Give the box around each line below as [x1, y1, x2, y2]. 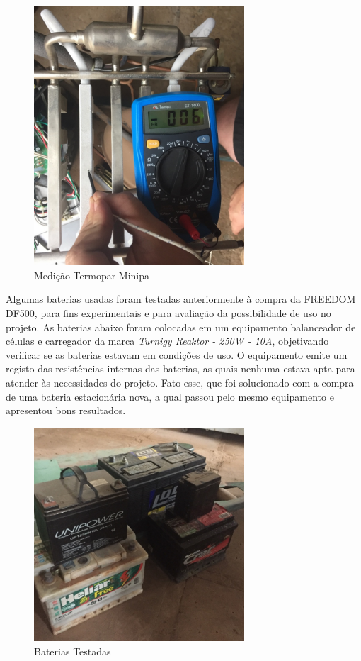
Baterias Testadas [34, 644, 111, 659]
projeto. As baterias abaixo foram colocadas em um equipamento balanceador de [6, 319, 356, 334]
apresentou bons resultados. [6, 403, 126, 418]
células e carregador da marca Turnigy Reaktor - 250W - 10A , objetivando [6, 333, 329, 348]
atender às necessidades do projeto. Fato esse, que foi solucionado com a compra [6, 374, 354, 389]
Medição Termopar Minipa [34, 267, 150, 282]
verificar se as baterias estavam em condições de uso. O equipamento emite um [6, 347, 348, 362]
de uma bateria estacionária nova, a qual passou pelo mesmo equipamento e [6, 389, 334, 404]
